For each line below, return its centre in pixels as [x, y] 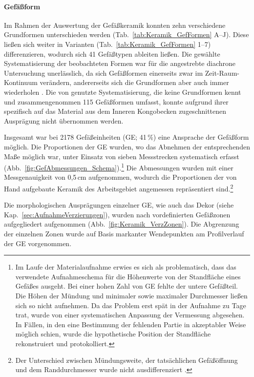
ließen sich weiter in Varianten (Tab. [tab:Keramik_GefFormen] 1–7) [107, 44]
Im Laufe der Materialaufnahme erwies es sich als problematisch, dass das [126, 267]
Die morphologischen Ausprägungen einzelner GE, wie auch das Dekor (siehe [119, 205]
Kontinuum [21, 82]
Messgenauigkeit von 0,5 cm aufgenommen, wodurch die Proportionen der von [120, 177]
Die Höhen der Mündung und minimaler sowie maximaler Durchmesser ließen [131, 295]
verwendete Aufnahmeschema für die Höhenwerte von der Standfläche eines [128, 276]
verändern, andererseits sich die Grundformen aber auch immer [134, 82]
